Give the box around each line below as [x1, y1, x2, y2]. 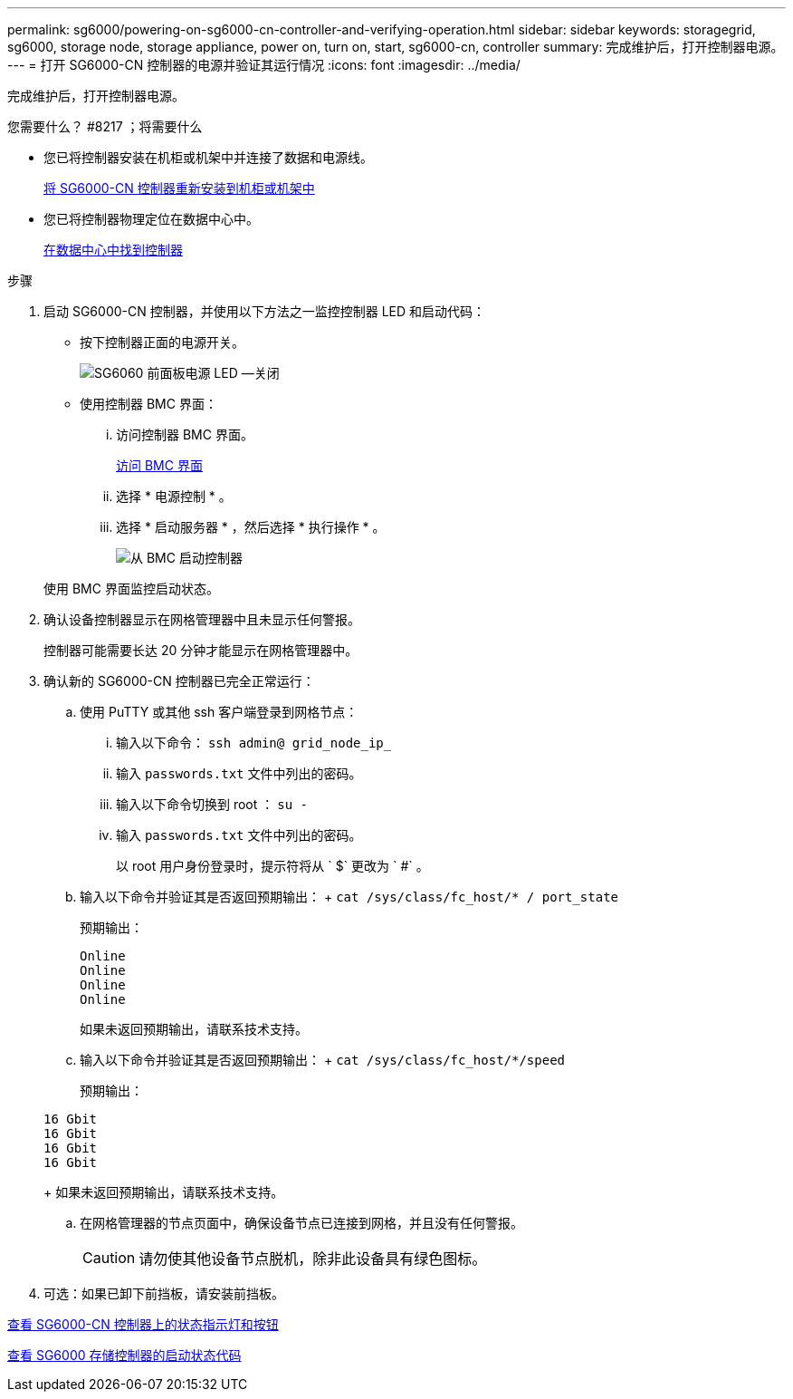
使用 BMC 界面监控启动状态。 [43, 581, 219, 596]
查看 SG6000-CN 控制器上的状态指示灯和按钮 [7, 1317, 279, 1332]
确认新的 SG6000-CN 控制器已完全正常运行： [43, 673, 315, 689]
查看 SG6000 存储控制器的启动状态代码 [7, 1347, 242, 1363]
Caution [82, 1249, 136, 1267]
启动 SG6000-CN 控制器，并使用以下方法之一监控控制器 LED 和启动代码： [43, 304, 486, 319]
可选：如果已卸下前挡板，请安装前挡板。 [43, 1286, 284, 1301]
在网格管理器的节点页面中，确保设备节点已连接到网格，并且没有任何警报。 [80, 1215, 523, 1230]
